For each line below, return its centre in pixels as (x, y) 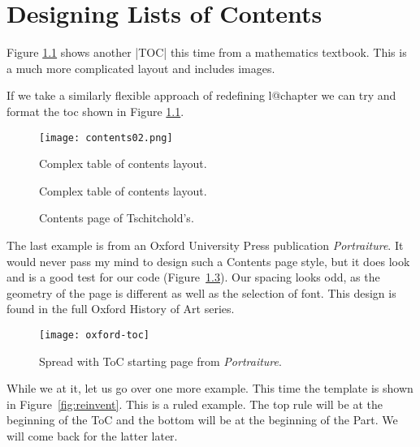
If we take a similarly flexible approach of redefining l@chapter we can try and (201, 95)
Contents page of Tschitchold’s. (117, 218)
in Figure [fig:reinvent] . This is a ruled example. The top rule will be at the (195, 404)
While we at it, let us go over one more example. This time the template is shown (210, 388)
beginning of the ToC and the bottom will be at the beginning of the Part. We (202, 420)
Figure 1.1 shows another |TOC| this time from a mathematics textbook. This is (207, 52)
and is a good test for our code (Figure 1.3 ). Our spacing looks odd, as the (193, 277)
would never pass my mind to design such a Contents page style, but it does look (208, 261)
